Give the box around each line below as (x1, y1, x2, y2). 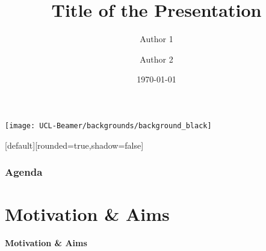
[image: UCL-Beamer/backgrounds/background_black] (5, 121, 212, 130)
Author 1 (140, 33, 173, 45)
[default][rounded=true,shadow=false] (5, 138, 144, 151)
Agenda (5, 164, 43, 179)
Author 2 (140, 52, 173, 65)
